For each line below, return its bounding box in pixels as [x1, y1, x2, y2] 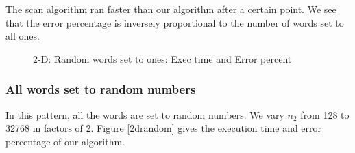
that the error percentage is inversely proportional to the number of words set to [5, 15, 344, 29]
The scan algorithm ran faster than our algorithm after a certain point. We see [5, 2, 336, 16]
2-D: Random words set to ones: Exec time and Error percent [33, 51, 292, 66]
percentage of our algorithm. [5, 134, 125, 148]
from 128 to [300, 107, 350, 122]
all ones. [5, 29, 40, 43]
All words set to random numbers [5, 81, 196, 98]
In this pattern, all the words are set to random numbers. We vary [5, 107, 284, 122]
